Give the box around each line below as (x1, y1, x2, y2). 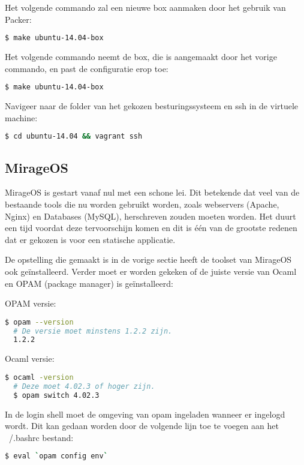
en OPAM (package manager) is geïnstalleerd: (5, 277, 173, 289)
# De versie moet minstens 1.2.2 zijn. (13, 326, 173, 335)
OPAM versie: (5, 297, 56, 310)
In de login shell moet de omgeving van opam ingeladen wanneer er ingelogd (5, 407, 285, 420)
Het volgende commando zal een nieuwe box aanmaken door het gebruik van (5, 1, 286, 13)
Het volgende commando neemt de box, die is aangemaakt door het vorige (5, 50, 277, 63)
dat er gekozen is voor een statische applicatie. (5, 233, 176, 245)
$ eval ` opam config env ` (5, 452, 108, 461)
